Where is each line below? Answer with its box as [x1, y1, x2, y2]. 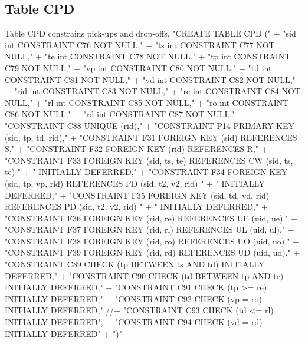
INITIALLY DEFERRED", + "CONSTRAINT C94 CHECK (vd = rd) [5, 316, 263, 328]
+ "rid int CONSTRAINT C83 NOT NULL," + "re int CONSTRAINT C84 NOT [5, 85, 301, 97]
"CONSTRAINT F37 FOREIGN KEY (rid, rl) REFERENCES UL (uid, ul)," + [5, 223, 294, 236]
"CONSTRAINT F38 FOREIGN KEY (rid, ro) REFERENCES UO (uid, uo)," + [5, 234, 299, 247]
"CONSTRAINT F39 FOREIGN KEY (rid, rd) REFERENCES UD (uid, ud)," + [5, 246, 300, 259]
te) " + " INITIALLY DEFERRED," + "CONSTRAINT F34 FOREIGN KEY [5, 166, 288, 178]
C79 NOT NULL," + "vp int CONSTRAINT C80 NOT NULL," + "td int [5, 61, 272, 74]
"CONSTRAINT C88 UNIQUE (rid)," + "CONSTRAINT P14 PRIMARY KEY [5, 119, 294, 131]
